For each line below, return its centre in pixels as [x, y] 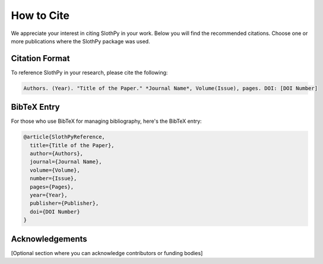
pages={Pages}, [52, 187]
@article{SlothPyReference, [64, 137]
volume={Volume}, [55, 170]
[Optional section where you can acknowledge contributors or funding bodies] [107, 253]
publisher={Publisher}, [64, 203]
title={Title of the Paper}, [72, 145]
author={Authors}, [56, 154]
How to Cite [40, 15]
